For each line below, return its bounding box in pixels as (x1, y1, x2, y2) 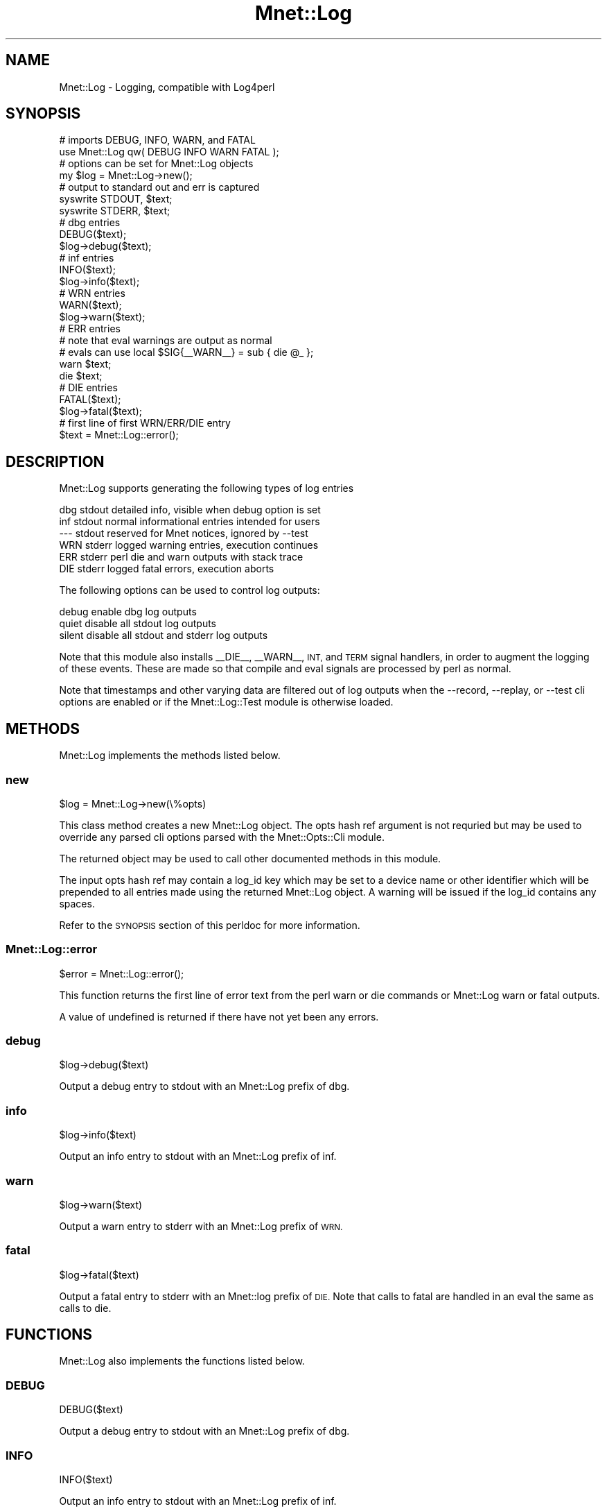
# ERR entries (59, 323, 121, 335)
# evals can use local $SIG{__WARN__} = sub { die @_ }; (59, 346, 314, 359)
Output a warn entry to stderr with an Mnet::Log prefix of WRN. (59, 1220, 343, 1232)
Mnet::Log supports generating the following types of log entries (59, 482, 354, 495)
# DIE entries (59, 382, 118, 394)
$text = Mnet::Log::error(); (59, 429, 179, 441)
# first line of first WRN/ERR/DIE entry (59, 417, 231, 429)
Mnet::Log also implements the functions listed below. (59, 1355, 305, 1367)
